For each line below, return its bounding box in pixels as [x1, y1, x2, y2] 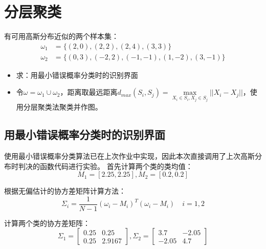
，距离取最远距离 [60, 87, 118, 97]
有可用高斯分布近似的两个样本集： [4, 31, 119, 42]
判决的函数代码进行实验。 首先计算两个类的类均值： [18, 160, 193, 171]
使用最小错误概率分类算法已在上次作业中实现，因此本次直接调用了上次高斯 [4, 151, 255, 161]
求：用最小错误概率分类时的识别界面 [16, 69, 138, 80]
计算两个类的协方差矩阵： [4, 217, 90, 228]
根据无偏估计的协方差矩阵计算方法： [4, 185, 126, 196]
